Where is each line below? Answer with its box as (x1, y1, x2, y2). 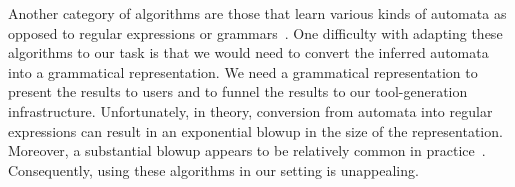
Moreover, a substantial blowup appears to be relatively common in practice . (8, 140, 486, 161)
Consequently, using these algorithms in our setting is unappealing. (8, 159, 419, 180)
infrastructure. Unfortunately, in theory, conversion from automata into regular (8, 100, 493, 121)
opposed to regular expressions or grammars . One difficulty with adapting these (8, 22, 503, 43)
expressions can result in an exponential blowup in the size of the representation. (8, 120, 503, 141)
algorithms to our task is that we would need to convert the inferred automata (8, 42, 489, 63)
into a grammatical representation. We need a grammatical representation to (8, 61, 478, 82)
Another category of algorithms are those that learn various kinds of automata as (8, 3, 507, 23)
